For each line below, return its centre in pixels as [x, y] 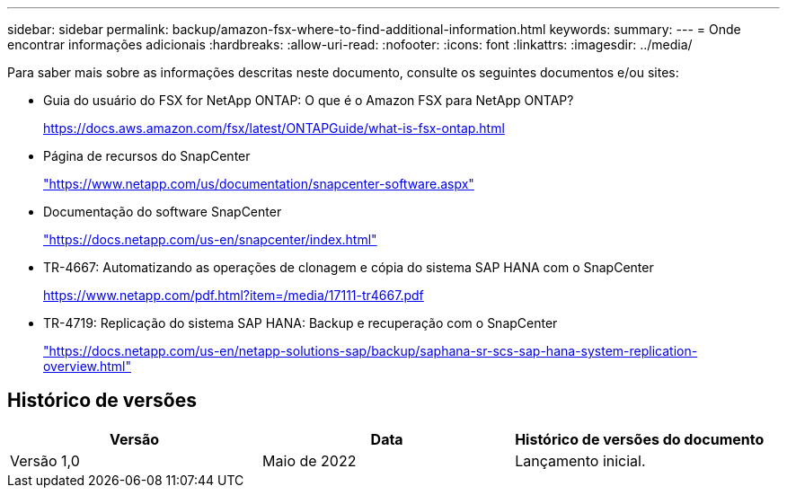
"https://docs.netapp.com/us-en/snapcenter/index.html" [210, 239]
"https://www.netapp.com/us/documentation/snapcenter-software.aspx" [259, 184]
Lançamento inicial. [580, 460]
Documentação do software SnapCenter [163, 212]
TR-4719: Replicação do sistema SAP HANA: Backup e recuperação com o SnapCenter [301, 323]
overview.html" [88, 366]
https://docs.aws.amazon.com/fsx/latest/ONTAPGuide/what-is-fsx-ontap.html [274, 128]
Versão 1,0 [45, 460]
